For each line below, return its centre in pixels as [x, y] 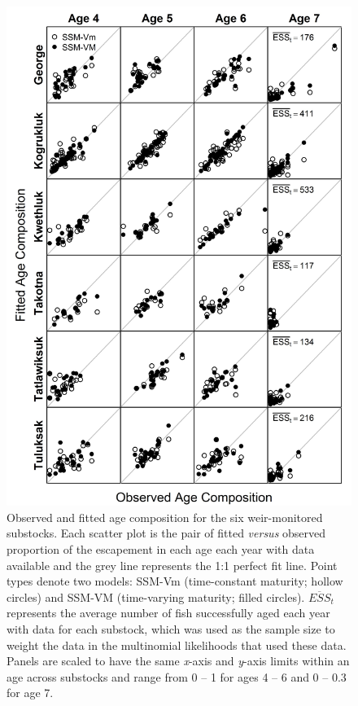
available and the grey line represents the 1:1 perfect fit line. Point [172, 565]
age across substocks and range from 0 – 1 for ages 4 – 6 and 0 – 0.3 [177, 676]
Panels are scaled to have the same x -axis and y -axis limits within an [178, 661]
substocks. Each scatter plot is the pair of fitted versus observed [166, 533]
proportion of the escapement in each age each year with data [161, 549]
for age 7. [30, 693]
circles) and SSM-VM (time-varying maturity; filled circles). [156, 596]
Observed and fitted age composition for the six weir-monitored [165, 517]
